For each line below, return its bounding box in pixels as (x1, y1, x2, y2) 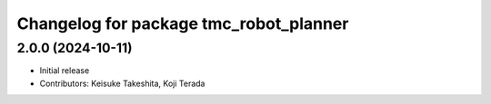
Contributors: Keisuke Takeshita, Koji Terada (39, 78, 205, 89)
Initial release (39, 65, 90, 76)
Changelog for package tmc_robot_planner (16, 14, 349, 33)
